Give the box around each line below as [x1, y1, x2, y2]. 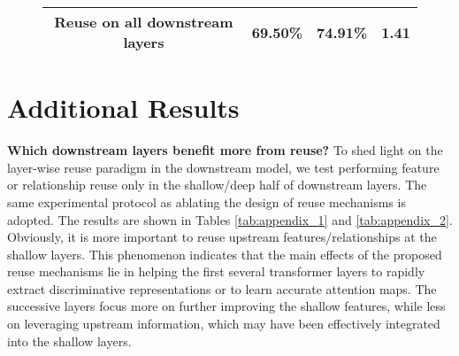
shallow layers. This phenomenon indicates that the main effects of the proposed [7, 244, 442, 263]
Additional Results [7, 89, 240, 126]
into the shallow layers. [7, 331, 132, 350]
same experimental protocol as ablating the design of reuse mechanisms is [7, 192, 406, 211]
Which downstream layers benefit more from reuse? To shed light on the [7, 141, 443, 159]
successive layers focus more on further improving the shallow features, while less [7, 297, 446, 315]
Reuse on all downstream [54, 12, 233, 32]
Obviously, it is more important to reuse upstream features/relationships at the [7, 228, 437, 246]
